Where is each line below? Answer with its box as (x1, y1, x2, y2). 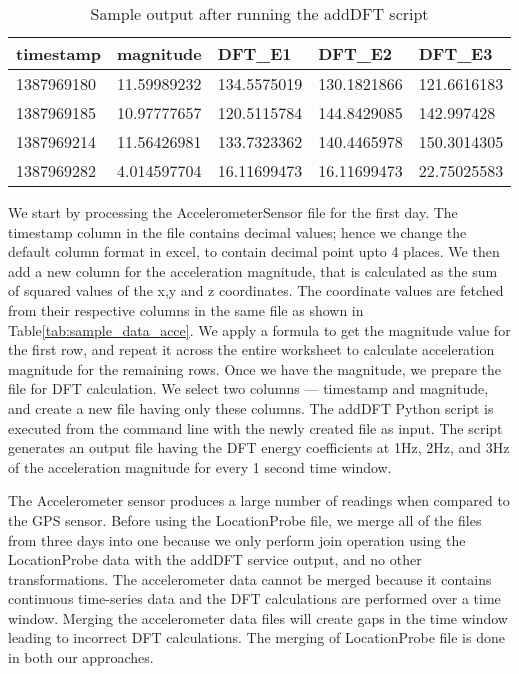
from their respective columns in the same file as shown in (8, 299, 364, 320)
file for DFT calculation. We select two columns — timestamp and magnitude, (8, 378, 489, 399)
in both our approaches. (8, 647, 154, 668)
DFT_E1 (217, 42, 292, 65)
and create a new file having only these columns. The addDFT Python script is (8, 397, 494, 418)
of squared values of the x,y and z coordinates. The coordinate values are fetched (8, 280, 504, 301)
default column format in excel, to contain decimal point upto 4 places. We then (8, 241, 500, 262)
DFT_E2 (318, 42, 392, 65)
